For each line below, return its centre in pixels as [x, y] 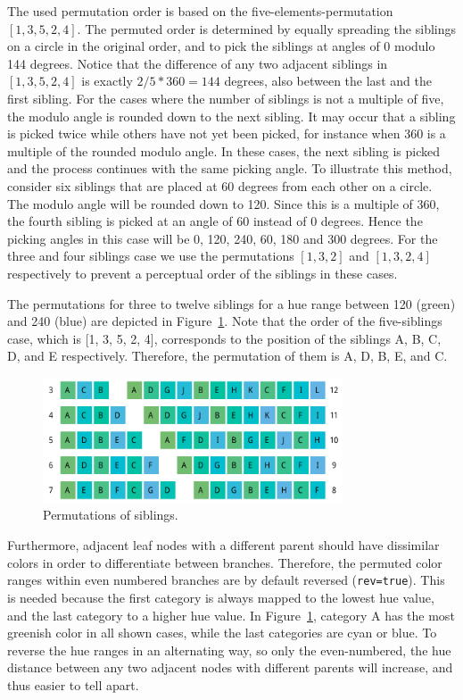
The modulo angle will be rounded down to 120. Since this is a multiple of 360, [223, 203]
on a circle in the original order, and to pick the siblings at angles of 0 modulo [221, 46]
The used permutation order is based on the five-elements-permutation [200, 11]
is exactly [107, 81]
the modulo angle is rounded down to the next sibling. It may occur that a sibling [231, 116]
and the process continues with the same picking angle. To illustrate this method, [230, 168]
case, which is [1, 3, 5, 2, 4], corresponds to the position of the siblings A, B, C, [224, 338]
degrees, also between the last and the [328, 81]
